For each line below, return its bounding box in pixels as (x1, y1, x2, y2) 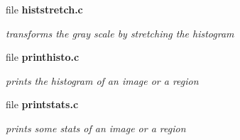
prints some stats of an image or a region (6, 120, 186, 135)
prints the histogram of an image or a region (6, 73, 199, 88)
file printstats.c (6, 97, 79, 112)
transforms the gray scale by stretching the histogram (6, 25, 234, 40)
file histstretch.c (6, 2, 83, 16)
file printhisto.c (6, 49, 80, 64)
